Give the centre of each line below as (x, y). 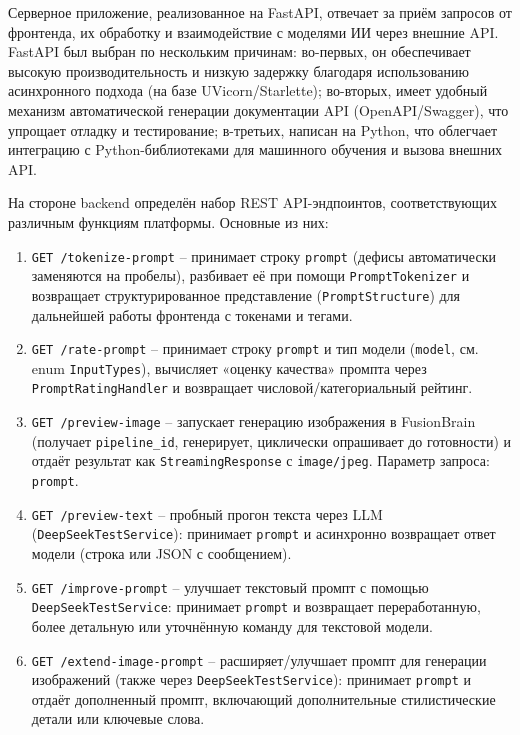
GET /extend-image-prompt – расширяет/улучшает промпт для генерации (259, 659)
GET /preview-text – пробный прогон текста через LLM (207, 513)
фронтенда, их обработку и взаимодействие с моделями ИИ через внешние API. (253, 31)
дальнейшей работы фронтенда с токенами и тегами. (192, 314)
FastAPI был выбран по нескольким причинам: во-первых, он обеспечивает (239, 51)
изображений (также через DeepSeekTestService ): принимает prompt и (251, 679)
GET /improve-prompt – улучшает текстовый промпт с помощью (230, 586)
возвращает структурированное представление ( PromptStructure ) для (246, 294)
